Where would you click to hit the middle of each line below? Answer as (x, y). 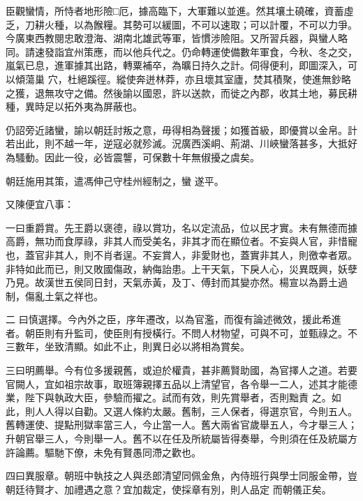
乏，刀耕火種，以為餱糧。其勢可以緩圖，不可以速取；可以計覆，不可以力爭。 (181, 24)
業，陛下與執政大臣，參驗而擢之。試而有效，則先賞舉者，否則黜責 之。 (169, 397)
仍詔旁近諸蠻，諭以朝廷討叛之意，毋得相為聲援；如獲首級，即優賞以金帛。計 (181, 129)
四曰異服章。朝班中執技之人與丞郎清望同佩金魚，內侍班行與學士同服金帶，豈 (181, 476)
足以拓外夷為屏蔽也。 (93, 106)
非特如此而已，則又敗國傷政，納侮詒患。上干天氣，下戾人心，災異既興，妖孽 (181, 268)
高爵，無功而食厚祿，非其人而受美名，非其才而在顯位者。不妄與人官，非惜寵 (181, 241)
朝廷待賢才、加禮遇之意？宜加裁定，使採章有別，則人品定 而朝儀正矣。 (169, 489)
